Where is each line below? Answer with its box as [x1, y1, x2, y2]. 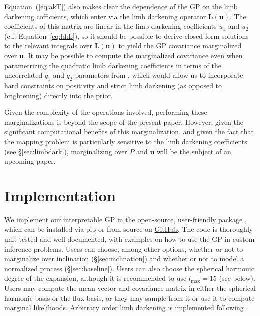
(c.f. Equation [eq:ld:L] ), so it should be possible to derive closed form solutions [4, 30, 249, 41]
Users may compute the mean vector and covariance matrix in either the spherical [4, 282, 256, 293]
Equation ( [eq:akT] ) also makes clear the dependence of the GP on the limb [4, 1, 238, 11]
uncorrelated [4, 70, 43, 80]
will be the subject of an [157, 146, 231, 156]
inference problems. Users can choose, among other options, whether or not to [4, 243, 243, 254]
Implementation [4, 185, 116, 205]
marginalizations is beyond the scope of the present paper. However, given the [4, 116, 244, 127]
